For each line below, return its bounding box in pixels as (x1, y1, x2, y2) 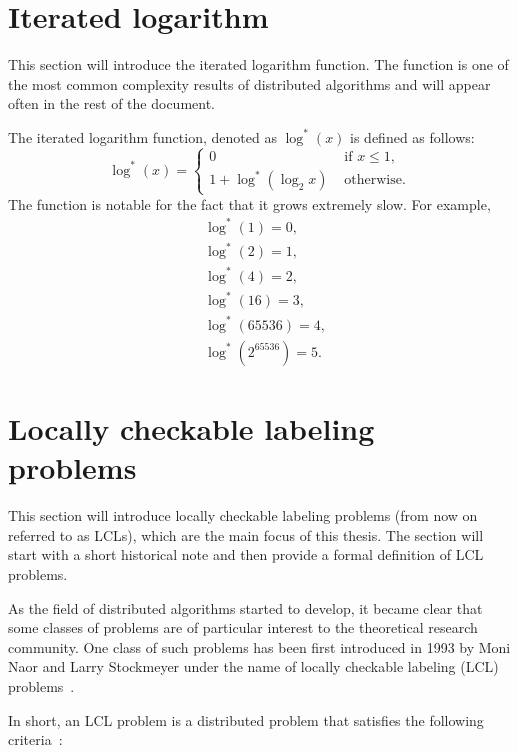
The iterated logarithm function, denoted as (8, 126, 277, 147)
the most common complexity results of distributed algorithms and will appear (8, 73, 491, 94)
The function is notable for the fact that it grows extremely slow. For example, (8, 193, 491, 214)
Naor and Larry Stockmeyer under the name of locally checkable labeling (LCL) (8, 656, 499, 677)
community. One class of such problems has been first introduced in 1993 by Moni (8, 636, 511, 657)
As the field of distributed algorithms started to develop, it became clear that (8, 597, 483, 618)
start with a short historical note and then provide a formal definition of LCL (8, 544, 484, 565)
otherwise (344, 173, 402, 188)
